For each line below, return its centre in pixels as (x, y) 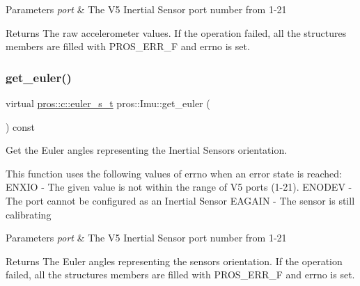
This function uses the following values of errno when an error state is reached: (174, 173)
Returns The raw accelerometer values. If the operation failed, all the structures (176, 32)
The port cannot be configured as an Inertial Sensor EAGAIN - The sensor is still (180, 200)
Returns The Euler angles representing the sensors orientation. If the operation (174, 261)
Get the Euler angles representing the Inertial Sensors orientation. (147, 150)
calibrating (29, 214)
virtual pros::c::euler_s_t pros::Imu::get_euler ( (108, 103)
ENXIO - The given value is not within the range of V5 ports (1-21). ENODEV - (179, 187)
